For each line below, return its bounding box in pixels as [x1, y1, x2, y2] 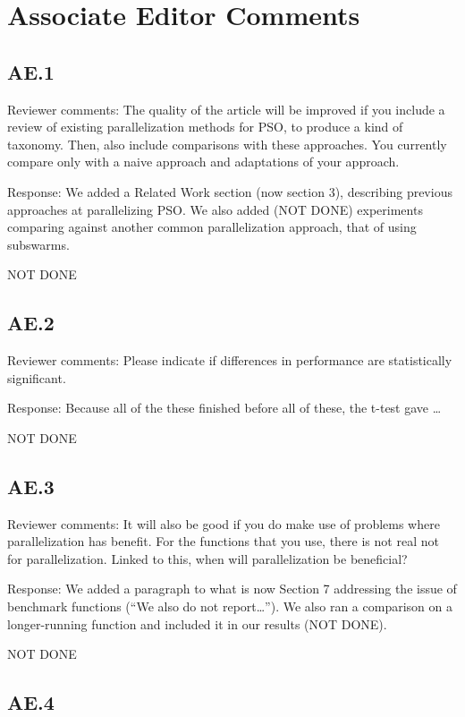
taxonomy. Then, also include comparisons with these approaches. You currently [7, 134, 447, 153]
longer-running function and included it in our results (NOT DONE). [7, 614, 387, 633]
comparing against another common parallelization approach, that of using [7, 218, 417, 236]
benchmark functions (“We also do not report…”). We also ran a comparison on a [7, 597, 452, 616]
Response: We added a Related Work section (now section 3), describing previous [7, 182, 452, 201]
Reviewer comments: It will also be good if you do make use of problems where [7, 514, 440, 533]
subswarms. [7, 235, 70, 253]
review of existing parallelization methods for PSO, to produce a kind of [7, 117, 403, 136]
